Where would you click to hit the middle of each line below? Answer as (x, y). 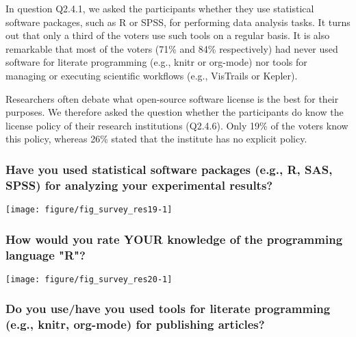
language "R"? (46, 254)
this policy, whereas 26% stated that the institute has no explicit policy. (156, 139)
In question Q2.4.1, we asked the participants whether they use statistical (160, 8)
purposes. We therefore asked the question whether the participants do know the (175, 112)
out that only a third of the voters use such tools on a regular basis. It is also (168, 35)
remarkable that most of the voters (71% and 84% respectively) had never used (172, 48)
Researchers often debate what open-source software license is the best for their (172, 98)
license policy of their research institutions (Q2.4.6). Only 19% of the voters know (177, 125)
